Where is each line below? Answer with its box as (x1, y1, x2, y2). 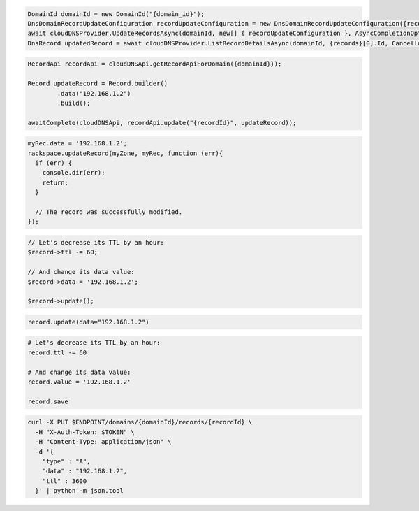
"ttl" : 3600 (42, 477, 87, 485)
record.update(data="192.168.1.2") (27, 318, 149, 326)
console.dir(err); (42, 168, 105, 177)
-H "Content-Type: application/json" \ (35, 438, 172, 446)
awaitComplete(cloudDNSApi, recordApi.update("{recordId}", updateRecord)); (27, 119, 297, 127)
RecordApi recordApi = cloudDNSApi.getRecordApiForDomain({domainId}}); (27, 60, 282, 68)
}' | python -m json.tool (35, 487, 124, 495)
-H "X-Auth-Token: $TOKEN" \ (35, 428, 135, 436)
